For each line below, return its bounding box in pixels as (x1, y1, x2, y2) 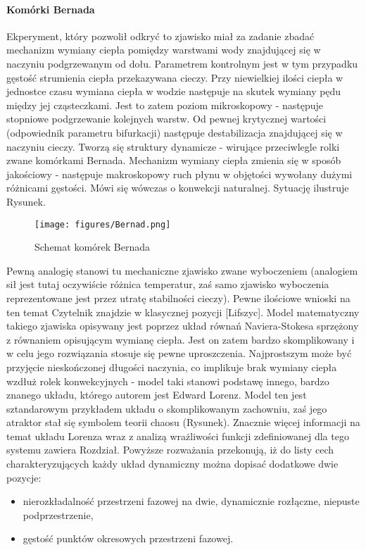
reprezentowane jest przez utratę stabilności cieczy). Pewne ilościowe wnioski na (6, 290, 351, 305)
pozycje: (6, 470, 42, 485)
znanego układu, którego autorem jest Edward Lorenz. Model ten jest (6, 387, 307, 402)
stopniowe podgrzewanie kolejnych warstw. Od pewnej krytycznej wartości (6, 111, 327, 126)
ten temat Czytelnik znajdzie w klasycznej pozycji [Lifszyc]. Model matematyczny (6, 304, 360, 319)
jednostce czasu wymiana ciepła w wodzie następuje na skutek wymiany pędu (6, 84, 341, 99)
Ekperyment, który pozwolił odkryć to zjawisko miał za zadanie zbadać (6, 28, 315, 43)
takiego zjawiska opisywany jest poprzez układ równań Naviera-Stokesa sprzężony (6, 318, 359, 333)
